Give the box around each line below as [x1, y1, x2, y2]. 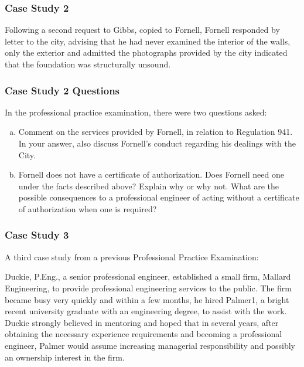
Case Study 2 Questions [5, 83, 120, 97]
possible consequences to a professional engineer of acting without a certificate [18, 191, 299, 203]
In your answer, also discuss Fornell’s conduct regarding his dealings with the [18, 137, 296, 149]
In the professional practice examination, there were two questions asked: [5, 106, 267, 118]
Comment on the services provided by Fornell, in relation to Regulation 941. [18, 125, 293, 138]
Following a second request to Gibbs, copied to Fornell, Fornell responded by [5, 23, 280, 36]
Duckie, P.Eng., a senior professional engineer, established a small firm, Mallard [5, 270, 291, 283]
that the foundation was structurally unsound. [5, 58, 171, 70]
